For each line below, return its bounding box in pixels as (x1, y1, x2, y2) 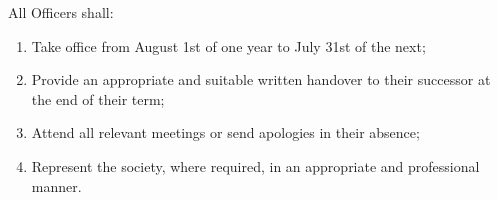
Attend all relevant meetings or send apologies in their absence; (31, 122, 420, 143)
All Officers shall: (8, 2, 114, 22)
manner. (31, 175, 82, 196)
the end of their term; (31, 88, 165, 109)
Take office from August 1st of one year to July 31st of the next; (31, 35, 426, 56)
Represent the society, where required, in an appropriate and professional (31, 155, 480, 176)
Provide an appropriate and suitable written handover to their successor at (31, 69, 491, 90)
